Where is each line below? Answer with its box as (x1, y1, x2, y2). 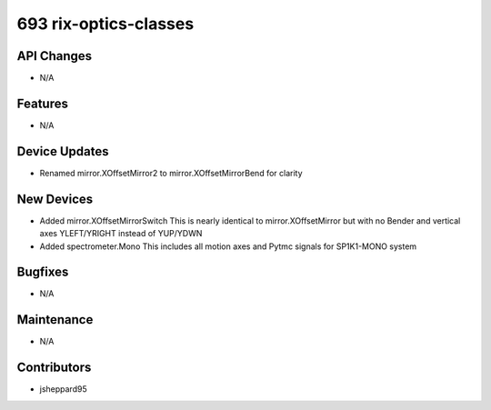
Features (16, 95, 68, 111)
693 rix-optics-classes (16, 14, 195, 34)
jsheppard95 (39, 384, 87, 395)
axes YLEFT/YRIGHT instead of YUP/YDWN (39, 228, 203, 239)
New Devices (16, 191, 94, 206)
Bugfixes (16, 265, 69, 280)
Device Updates (16, 144, 109, 159)
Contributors (16, 360, 92, 375)
